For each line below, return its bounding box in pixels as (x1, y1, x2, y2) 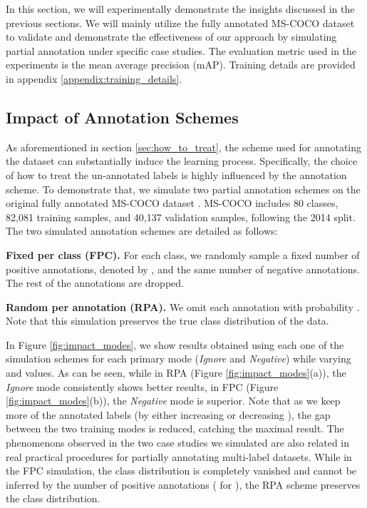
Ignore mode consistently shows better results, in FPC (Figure (6, 379, 279, 394)
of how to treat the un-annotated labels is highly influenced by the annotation (6, 167, 347, 182)
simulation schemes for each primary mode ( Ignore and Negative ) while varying (6, 351, 351, 366)
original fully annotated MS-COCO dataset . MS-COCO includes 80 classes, (6, 195, 338, 210)
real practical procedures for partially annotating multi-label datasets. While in (6, 449, 352, 464)
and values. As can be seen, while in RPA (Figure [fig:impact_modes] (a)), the (6, 365, 346, 380)
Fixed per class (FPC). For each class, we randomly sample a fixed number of (6, 247, 360, 262)
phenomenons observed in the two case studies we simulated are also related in (6, 435, 350, 450)
